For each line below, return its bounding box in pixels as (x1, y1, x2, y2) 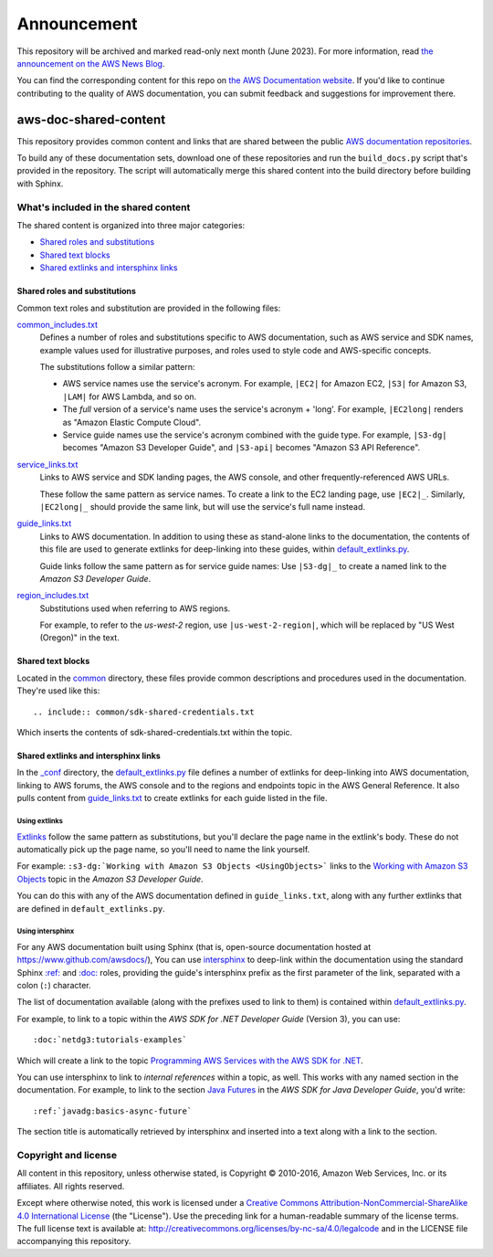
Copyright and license (16, 1148, 118, 1161)
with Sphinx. (16, 178, 64, 189)
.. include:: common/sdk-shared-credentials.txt (33, 706, 255, 717)
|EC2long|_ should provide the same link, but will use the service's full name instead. (39, 501, 365, 512)
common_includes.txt (16, 319, 99, 330)
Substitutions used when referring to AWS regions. (39, 603, 231, 614)
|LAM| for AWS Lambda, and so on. (62, 391, 197, 402)
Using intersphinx (16, 927, 75, 936)
